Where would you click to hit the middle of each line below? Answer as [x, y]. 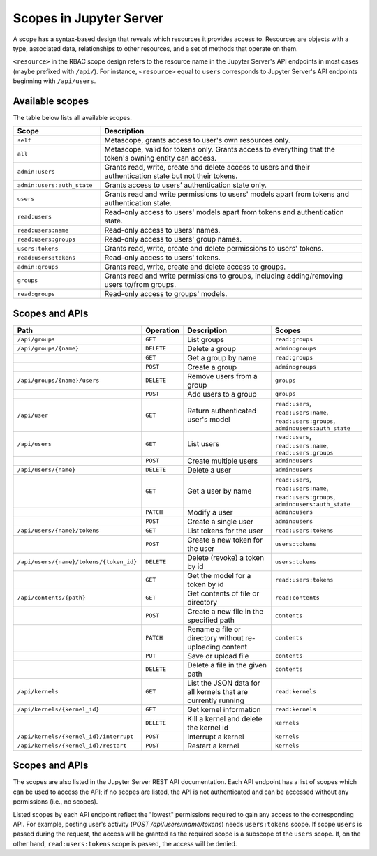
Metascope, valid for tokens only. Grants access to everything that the [220, 149]
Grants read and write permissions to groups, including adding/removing [224, 276]
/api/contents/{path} [52, 598]
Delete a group [212, 348]
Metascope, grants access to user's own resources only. [198, 140]
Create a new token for [225, 540]
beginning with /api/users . [54, 81]
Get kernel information [224, 709]
